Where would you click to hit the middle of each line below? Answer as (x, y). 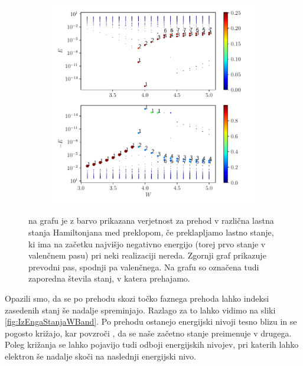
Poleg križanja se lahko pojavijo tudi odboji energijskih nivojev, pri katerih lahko (152, 344)
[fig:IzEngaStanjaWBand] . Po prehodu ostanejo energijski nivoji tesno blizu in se (151, 321)
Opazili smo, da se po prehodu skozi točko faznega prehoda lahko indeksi (137, 298)
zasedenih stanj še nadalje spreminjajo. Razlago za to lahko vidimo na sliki (140, 310)
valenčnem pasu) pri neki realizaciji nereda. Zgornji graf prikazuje (147, 255)
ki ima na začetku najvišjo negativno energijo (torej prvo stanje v (147, 244)
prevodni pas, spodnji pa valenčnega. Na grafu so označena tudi (144, 267)
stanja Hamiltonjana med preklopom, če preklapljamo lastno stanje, (151, 232)
